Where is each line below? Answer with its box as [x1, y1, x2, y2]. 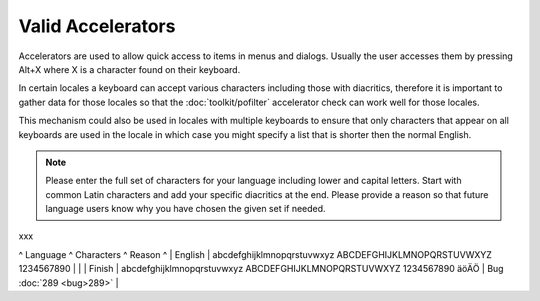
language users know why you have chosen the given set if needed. [45, 203, 326, 215]
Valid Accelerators [18, 15, 176, 37]
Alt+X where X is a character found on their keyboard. [18, 63, 241, 75]
